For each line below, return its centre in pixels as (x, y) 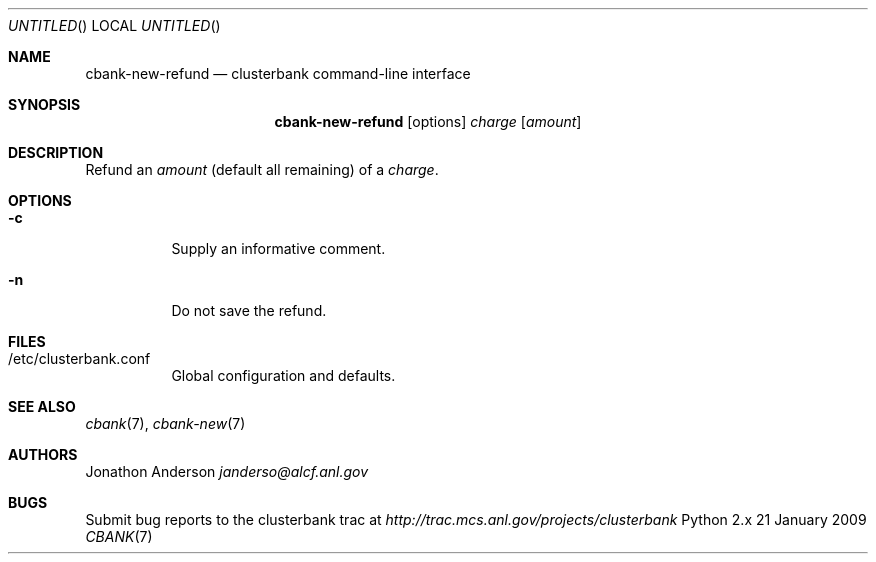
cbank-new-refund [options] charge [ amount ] (428, 121)
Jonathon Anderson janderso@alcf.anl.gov (227, 471)
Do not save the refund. (249, 310)
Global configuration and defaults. (283, 375)
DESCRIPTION (56, 152)
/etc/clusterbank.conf (79, 358)
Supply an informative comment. (278, 248)
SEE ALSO (42, 406)
